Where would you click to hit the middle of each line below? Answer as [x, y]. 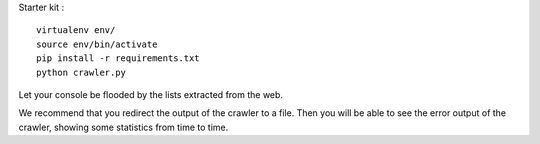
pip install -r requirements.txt [118, 58]
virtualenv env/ [76, 30]
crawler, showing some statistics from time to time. [123, 127]
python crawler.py [81, 72]
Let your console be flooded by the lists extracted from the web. [151, 94]
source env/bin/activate [97, 44]
